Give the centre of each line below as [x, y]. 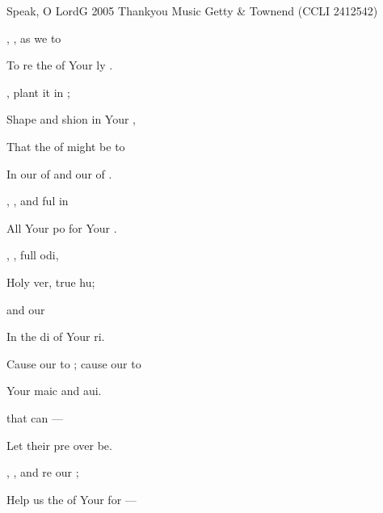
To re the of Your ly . [60, 65]
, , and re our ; [43, 472]
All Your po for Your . [62, 227]
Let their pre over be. [59, 445]
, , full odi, [33, 255]
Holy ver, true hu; [51, 282]
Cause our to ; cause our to [74, 363]
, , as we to [34, 38]
